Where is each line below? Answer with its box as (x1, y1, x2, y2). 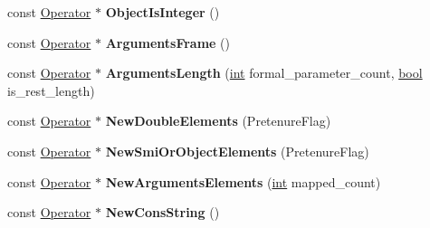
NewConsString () (105, 203, 220, 222)
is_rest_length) (7, 81, 95, 100)
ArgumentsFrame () (105, 33, 230, 52)
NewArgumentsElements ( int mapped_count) (105, 172, 381, 191)
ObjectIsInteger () (105, 3, 220, 21)
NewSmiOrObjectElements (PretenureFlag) (105, 141, 369, 160)
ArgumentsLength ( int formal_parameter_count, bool (105, 63, 423, 82)
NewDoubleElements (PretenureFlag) (105, 111, 331, 130)
